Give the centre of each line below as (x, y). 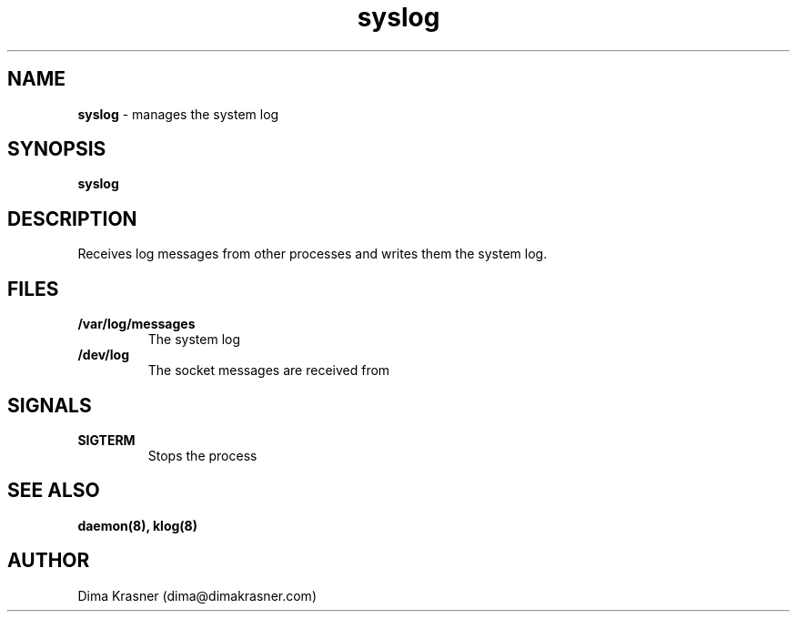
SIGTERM (106, 440)
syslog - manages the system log (178, 114)
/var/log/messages (136, 324)
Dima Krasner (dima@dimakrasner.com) (197, 595)
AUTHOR (49, 561)
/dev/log (103, 355)
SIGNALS (50, 405)
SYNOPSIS (57, 149)
